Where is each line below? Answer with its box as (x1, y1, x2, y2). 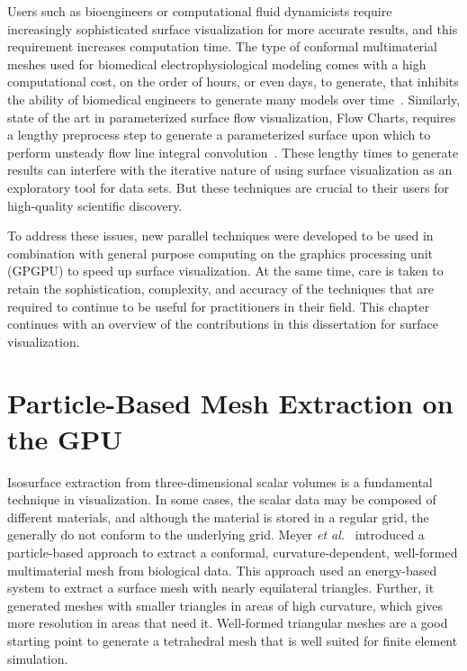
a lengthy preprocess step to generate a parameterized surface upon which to (7, 125, 431, 144)
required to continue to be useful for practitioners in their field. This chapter (7, 296, 430, 315)
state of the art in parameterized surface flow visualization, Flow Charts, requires (7, 107, 456, 126)
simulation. (7, 648, 68, 667)
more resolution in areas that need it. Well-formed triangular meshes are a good (7, 613, 448, 632)
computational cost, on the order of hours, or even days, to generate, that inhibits (7, 72, 459, 91)
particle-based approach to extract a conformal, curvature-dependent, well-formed (7, 542, 458, 561)
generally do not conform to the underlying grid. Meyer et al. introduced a (7, 525, 425, 544)
